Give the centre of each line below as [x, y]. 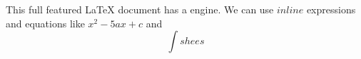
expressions [331, 9]
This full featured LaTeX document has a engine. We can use [140, 9]
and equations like [45, 23]
